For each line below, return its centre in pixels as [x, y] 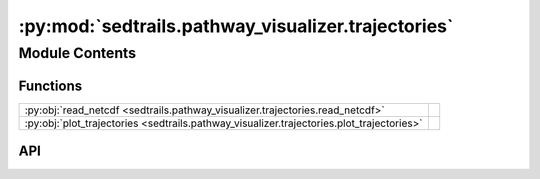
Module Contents [77, 53]
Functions [50, 85]
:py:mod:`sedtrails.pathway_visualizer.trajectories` [236, 26]
